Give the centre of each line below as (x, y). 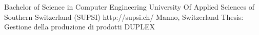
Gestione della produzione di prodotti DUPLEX (79, 27)
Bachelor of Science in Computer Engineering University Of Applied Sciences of (129, 7)
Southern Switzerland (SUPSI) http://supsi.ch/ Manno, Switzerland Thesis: (124, 16)
